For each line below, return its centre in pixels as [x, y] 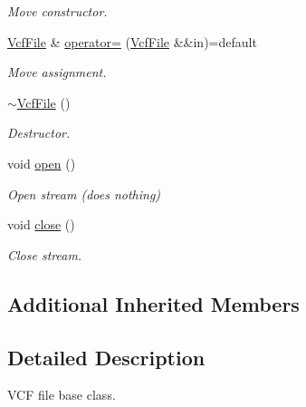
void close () [41, 224]
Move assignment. [57, 72]
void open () [42, 163]
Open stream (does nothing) [84, 194]
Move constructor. [57, 11]
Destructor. [39, 133]
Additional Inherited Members [153, 303]
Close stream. [45, 254]
